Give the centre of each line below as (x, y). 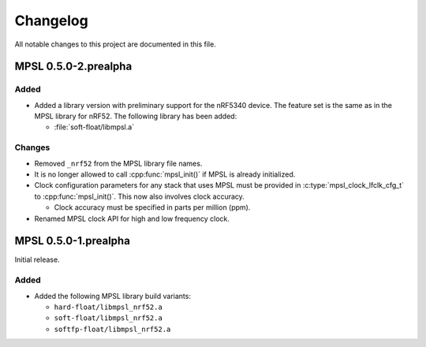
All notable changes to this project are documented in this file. (115, 44)
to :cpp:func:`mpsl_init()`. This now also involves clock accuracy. (139, 196)
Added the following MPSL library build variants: (112, 296)
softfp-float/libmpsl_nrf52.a (112, 329)
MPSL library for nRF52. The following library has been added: (136, 116)
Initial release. (37, 259)
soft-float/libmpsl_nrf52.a (108, 318)
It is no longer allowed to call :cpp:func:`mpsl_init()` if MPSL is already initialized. (165, 174)
